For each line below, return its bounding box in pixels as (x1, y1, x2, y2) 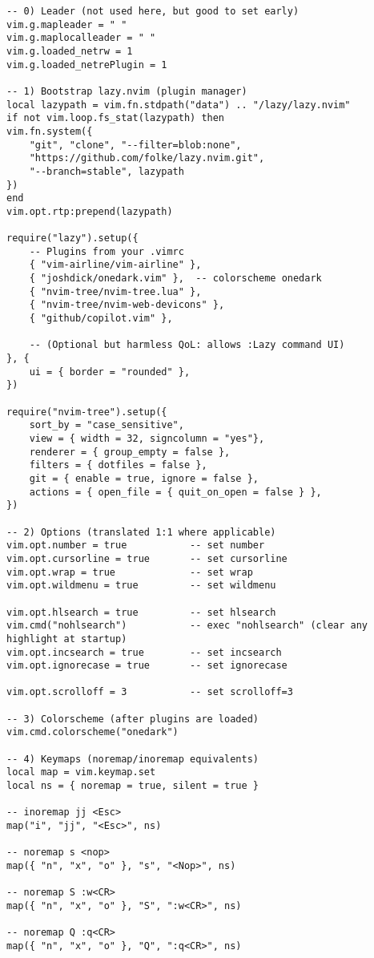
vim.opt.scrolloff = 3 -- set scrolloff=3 (6, 686, 293, 698)
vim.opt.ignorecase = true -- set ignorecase (6, 660, 288, 672)
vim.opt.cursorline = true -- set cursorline (6, 552, 288, 564)
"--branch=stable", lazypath (29, 165, 184, 177)
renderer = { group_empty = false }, (29, 446, 231, 458)
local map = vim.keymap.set (6, 766, 156, 778)
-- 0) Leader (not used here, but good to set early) (6, 6, 300, 17)
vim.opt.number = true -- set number (6, 540, 265, 552)
